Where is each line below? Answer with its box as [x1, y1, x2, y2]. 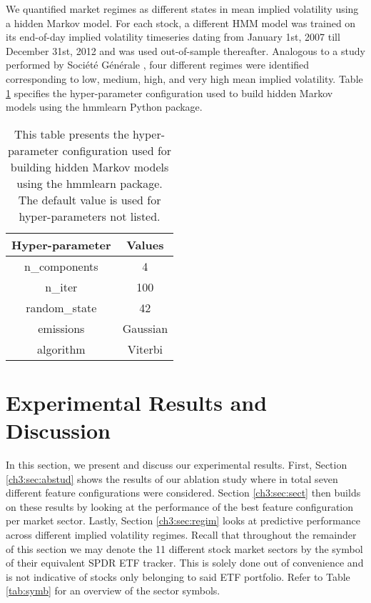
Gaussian [122, 319, 168, 337]
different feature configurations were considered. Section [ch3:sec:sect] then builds [6, 485, 361, 500]
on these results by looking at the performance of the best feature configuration [6, 499, 354, 514]
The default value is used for [18, 191, 161, 208]
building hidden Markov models [10, 158, 169, 175]
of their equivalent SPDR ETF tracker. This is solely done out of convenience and [6, 555, 364, 570]
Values [126, 236, 164, 253]
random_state [26, 299, 97, 316]
